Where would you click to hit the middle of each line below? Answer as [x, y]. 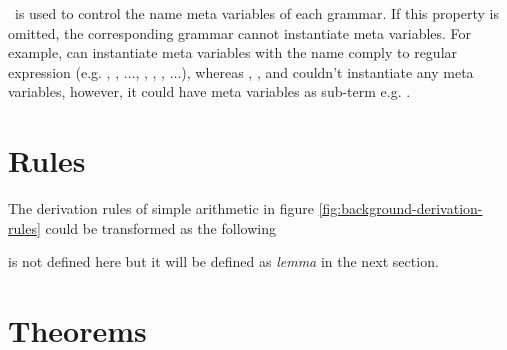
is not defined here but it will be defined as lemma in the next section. [223, 261]
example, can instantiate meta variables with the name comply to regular [233, 52]
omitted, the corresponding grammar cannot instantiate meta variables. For [240, 32]
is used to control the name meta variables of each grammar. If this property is [256, 13]
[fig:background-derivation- [400, 208]
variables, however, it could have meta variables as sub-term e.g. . [209, 91]
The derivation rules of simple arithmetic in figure [161, 208]
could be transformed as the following [160, 227]
